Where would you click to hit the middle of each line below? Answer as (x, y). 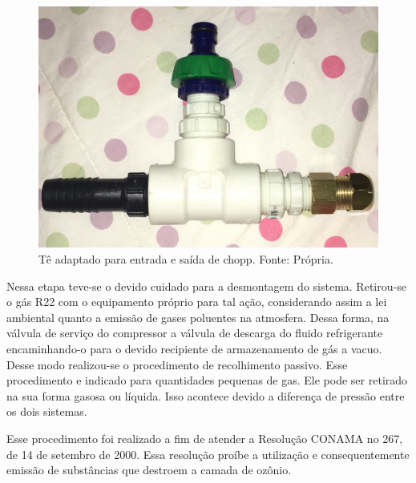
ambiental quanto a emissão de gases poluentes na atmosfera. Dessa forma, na (198, 317)
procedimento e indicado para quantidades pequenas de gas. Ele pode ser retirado (207, 380)
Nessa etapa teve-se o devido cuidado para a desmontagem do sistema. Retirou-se (206, 286)
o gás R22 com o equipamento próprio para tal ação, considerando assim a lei (197, 302)
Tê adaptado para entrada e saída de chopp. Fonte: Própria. (186, 259)
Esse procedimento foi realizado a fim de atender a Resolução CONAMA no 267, (205, 438)
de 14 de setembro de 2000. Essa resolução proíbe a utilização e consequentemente (208, 454)
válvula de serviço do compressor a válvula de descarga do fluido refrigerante (195, 333)
